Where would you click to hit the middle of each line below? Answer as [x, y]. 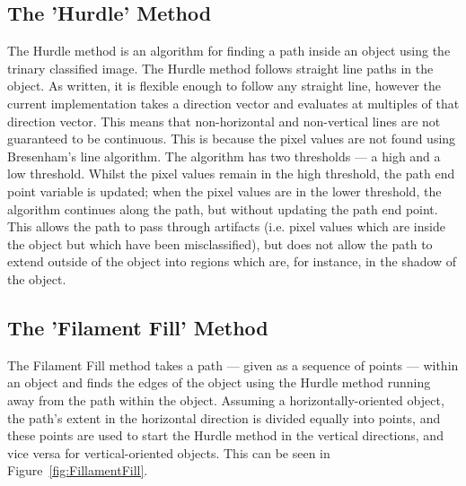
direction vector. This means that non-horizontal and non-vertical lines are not [224, 121]
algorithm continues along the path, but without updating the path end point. [223, 208]
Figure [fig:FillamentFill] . [78, 470]
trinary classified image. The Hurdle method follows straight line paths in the [220, 68]
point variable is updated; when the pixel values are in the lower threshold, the [224, 191]
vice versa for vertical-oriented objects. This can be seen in [169, 452]
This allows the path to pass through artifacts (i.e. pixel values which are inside [226, 226]
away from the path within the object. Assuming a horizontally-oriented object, [226, 399]
